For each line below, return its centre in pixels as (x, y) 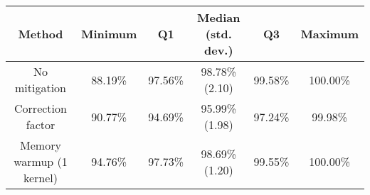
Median (219, 17)
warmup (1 (41, 161)
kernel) (41, 178)
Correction (41, 108)
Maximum (329, 34)
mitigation (40, 88)
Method (41, 34)
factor (41, 124)
